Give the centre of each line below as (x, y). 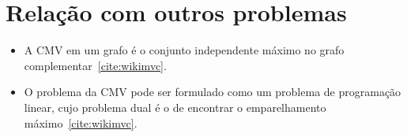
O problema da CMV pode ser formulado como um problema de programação (213, 92)
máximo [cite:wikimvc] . (81, 122)
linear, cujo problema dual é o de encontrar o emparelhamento (175, 107)
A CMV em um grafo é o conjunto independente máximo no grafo (184, 50)
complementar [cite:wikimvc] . (95, 65)
